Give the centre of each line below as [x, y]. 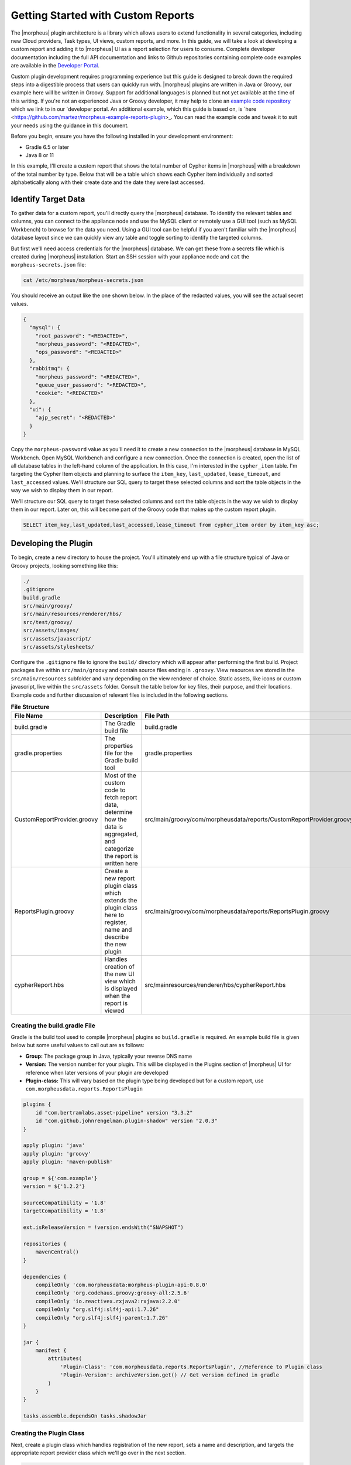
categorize [119, 849]
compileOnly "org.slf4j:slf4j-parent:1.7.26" [102, 1318]
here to [114, 915]
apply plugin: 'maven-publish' [68, 1162]
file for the [119, 753]
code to [115, 790]
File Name [29, 716]
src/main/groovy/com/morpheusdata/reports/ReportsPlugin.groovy [237, 911]
